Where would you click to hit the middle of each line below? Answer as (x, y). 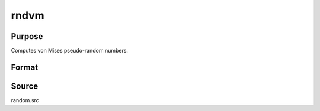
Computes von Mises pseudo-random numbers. (70, 51)
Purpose (27, 36)
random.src (25, 100)
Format (25, 67)
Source (25, 86)
